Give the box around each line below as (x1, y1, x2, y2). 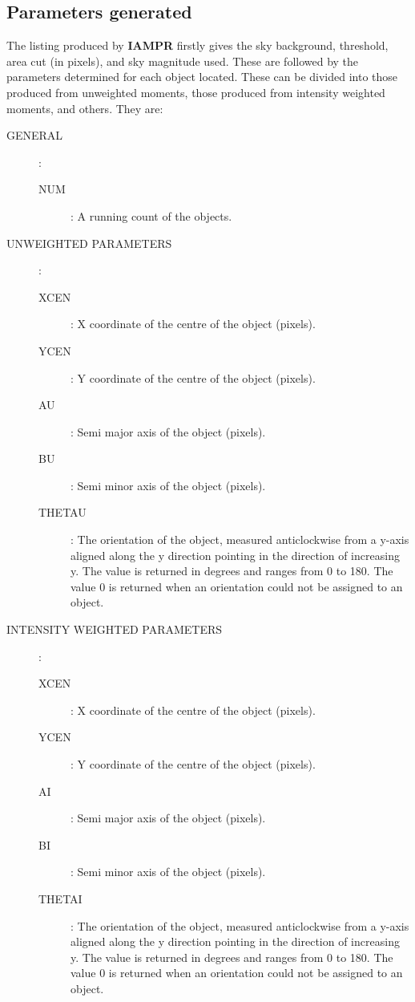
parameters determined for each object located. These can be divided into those (6, 68, 398, 85)
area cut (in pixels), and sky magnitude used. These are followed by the (6, 52, 359, 69)
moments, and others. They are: (6, 99, 163, 116)
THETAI (38, 890, 83, 907)
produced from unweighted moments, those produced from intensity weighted (6, 83, 385, 100)
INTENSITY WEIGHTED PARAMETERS (6, 621, 223, 638)
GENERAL (6, 127, 63, 144)
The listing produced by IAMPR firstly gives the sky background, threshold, (6, 37, 389, 54)
